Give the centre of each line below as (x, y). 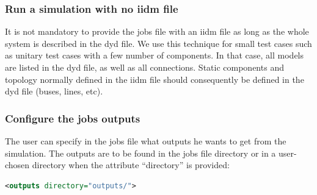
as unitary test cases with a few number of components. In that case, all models (155, 55)
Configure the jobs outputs (73, 118)
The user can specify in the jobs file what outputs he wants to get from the (146, 141)
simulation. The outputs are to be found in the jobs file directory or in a (140, 153)
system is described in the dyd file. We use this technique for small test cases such (158, 43)
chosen (17, 165)
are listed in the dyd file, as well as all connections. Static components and (144, 67)
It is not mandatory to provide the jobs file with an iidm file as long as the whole (157, 31)
